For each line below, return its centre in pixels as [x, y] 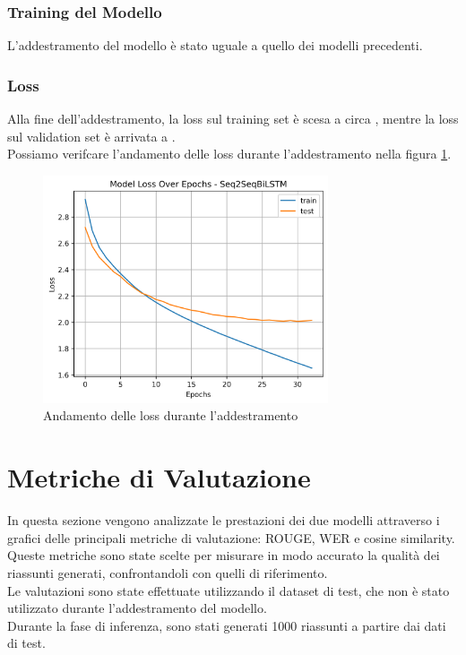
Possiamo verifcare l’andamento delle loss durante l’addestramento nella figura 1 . [229, 154]
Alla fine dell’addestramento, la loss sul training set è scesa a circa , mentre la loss [233, 119]
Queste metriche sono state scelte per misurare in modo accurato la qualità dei [224, 555]
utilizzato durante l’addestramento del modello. [137, 608]
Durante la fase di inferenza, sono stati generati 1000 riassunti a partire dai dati [227, 625]
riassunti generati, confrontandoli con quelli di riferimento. [168, 572]
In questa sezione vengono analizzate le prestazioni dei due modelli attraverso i [224, 520]
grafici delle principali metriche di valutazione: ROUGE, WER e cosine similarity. [231, 537]
